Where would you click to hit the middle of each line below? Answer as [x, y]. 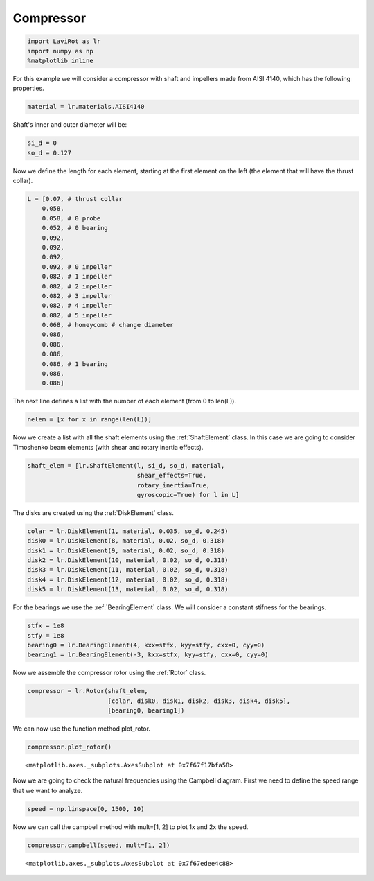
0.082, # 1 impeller [77, 277]
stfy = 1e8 [46, 635]
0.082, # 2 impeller [77, 286]
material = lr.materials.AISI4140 [86, 107]
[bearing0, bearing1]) [146, 711]
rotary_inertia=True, [173, 485]
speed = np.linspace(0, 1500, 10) [86, 809]
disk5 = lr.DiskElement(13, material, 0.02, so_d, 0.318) [128, 590]
